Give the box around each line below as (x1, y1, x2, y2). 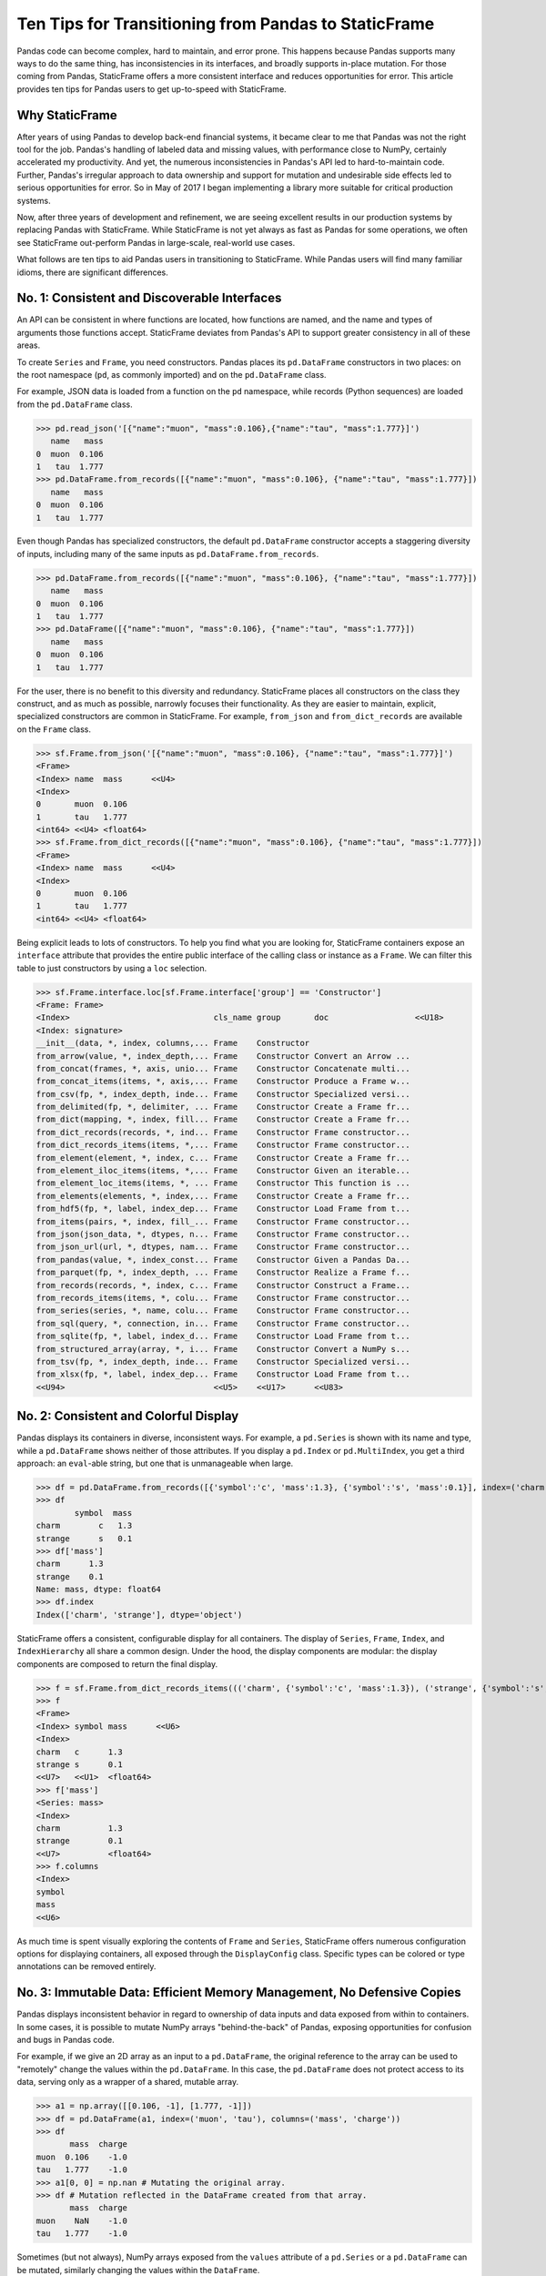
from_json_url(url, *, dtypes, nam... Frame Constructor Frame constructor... (35, 1242, 411, 1252)
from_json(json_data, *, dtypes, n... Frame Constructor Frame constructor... (35, 1229, 411, 1239)
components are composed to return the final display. (16, 1658, 218, 1670)
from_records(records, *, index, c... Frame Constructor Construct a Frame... (35, 1280, 411, 1290)
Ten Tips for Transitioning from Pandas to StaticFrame (16, 14, 435, 34)
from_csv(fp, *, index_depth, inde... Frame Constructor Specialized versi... (35, 1089, 411, 1099)
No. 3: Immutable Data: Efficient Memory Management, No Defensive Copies (16, 1985, 461, 2000)
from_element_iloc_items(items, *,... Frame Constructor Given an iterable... (35, 1165, 411, 1176)
